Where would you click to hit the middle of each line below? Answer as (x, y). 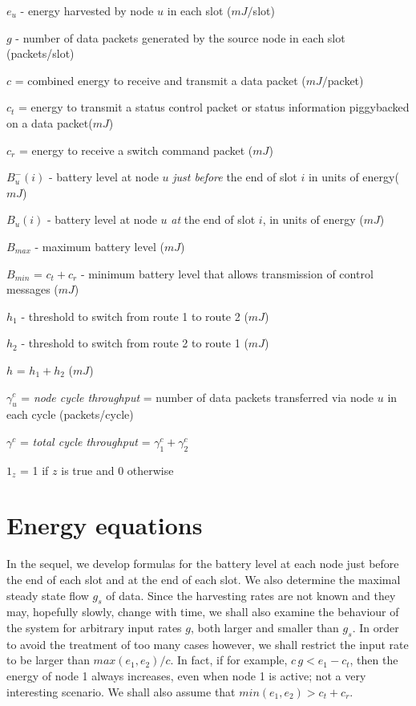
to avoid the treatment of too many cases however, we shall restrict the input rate (208, 644)
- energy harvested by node (87, 10)
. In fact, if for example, (229, 660)
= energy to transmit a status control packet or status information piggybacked (214, 107)
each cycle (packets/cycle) (70, 414)
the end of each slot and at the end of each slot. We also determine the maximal (204, 579)
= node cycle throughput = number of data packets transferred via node (198, 397)
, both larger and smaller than (265, 627)
